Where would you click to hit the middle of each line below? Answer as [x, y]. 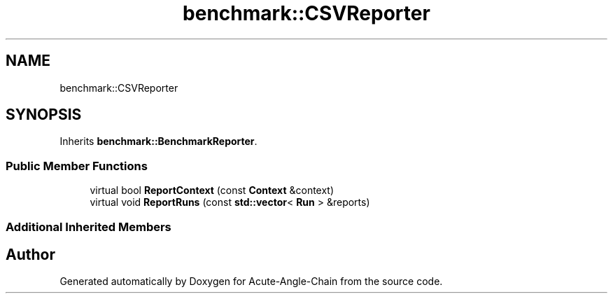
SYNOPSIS [44, 115]
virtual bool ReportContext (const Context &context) [212, 190]
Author [30, 254]
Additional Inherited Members [89, 227]
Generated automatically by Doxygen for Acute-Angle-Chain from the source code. [251, 281]
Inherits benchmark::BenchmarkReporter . [158, 141]
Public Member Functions [77, 166]
